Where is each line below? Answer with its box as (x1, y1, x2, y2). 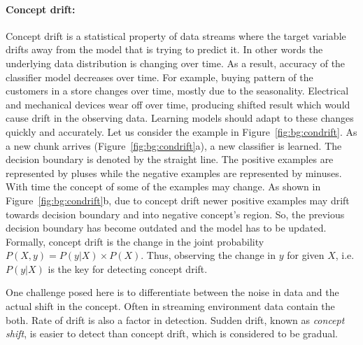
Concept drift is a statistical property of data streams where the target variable (6, 28, 346, 43)
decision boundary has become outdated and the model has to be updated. (6, 220, 327, 235)
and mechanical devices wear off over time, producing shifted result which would (6, 97, 350, 111)
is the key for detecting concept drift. (48, 261, 208, 276)
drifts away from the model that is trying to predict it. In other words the (6, 42, 323, 57)
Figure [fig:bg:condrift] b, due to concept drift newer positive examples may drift (6, 192, 350, 207)
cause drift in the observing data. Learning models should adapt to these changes (6, 111, 354, 125)
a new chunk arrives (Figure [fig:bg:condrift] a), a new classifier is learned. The (6, 138, 342, 153)
